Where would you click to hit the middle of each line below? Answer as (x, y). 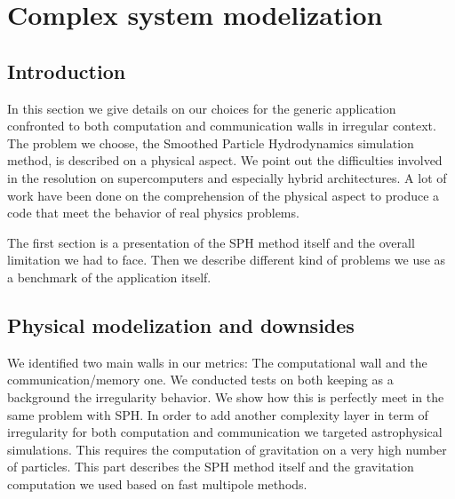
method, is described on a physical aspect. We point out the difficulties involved (225, 160)
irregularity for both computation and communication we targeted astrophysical (225, 432)
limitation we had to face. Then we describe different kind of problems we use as (227, 260)
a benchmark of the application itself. (109, 277)
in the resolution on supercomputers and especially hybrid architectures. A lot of (227, 177)
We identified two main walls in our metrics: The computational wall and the (217, 362)
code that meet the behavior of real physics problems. (153, 213)
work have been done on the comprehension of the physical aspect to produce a (224, 195)
